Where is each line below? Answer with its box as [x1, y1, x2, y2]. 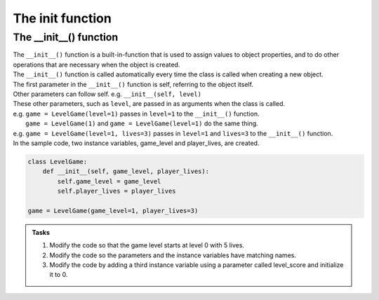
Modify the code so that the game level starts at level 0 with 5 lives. [49, 241, 245, 250]
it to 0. [49, 271, 68, 279]
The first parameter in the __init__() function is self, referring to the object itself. [13, 80, 254, 88]
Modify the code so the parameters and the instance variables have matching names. [49, 251, 296, 259]
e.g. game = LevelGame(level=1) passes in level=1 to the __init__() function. [13, 109, 260, 118]
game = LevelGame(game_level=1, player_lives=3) [27, 207, 199, 214]
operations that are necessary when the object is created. [13, 60, 180, 69]
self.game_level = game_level [57, 177, 161, 185]
